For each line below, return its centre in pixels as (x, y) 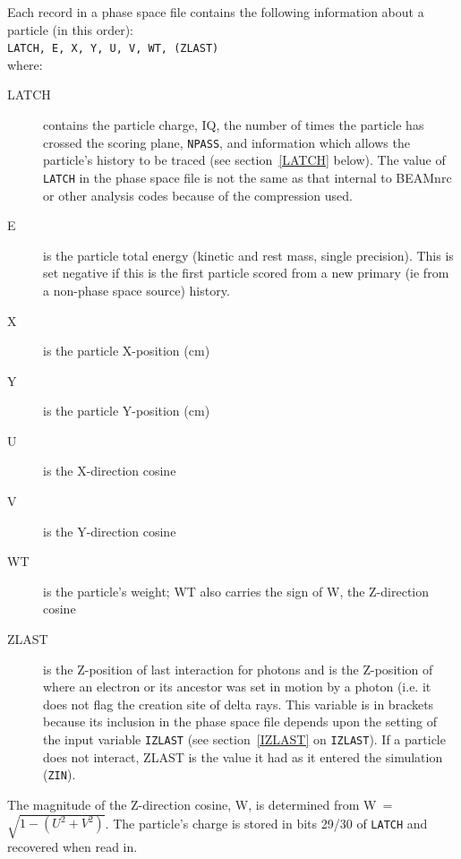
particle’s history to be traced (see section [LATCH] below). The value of (244, 160)
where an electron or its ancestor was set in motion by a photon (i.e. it (237, 687)
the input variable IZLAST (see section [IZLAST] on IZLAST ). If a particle (244, 739)
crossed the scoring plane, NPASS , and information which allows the (226, 142)
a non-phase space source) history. (137, 290)
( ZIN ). (60, 774)
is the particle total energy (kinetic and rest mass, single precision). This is (248, 255)
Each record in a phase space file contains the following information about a (216, 12)
